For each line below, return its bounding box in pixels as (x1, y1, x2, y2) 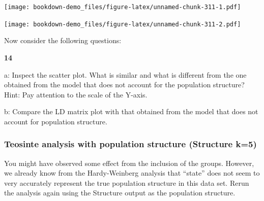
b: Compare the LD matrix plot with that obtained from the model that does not (4, 106, 258, 117)
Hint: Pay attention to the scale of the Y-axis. (4, 89, 148, 99)
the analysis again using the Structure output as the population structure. (4, 187, 236, 198)
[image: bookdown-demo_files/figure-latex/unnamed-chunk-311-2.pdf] (4, 20, 241, 28)
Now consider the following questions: (4, 35, 122, 46)
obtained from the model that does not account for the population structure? (4, 79, 245, 90)
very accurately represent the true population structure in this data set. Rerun (4, 177, 249, 188)
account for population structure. (4, 116, 107, 126)
